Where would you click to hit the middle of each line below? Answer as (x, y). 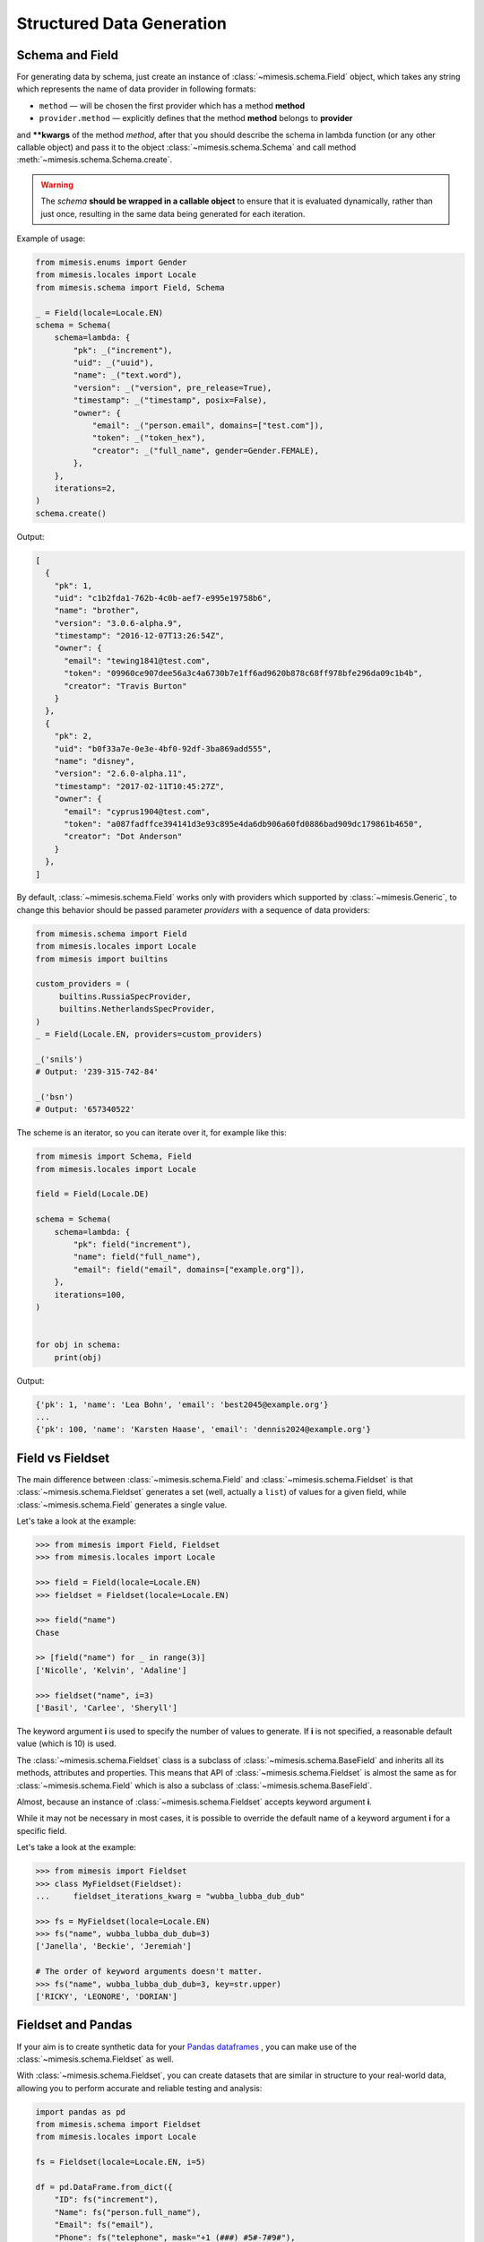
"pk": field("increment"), (132, 1245)
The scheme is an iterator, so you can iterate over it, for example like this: (151, 1133)
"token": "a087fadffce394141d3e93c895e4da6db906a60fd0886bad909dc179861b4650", (243, 824)
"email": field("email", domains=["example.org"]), (189, 1269)
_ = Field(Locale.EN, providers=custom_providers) (149, 1034)
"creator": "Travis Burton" (125, 686)
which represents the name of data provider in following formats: (136, 89)
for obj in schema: (78, 1345)
